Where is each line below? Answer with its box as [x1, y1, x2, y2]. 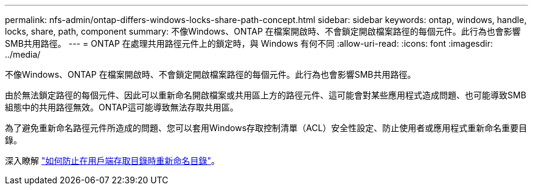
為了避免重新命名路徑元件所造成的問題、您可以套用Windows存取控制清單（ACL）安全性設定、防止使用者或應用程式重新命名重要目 [5, 123, 528, 133]
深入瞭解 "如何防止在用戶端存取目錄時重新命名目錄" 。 [5, 155, 220, 166]
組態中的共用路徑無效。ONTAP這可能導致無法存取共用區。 [5, 102, 239, 112]
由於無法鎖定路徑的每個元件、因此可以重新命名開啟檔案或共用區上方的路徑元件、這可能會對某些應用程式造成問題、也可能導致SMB [5, 90, 526, 100]
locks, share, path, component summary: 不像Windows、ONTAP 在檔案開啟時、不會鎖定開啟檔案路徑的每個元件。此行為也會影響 [5, 26, 521, 36]
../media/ [5, 49, 41, 59]
